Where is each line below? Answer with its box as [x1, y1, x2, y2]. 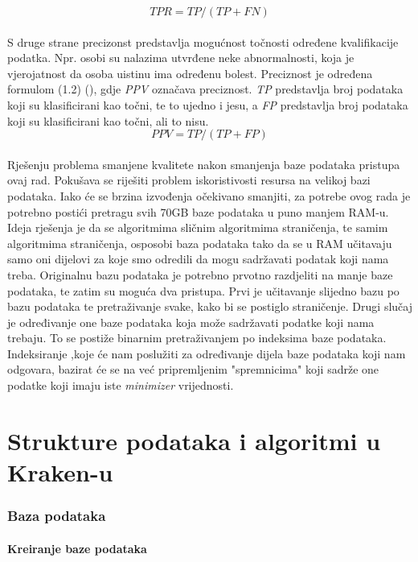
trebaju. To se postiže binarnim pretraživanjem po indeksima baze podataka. [7, 329, 387, 346]
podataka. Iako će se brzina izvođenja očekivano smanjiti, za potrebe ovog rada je [7, 187, 411, 204]
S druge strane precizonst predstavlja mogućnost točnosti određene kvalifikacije [7, 33, 399, 50]
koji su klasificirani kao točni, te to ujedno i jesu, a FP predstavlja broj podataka [7, 96, 408, 113]
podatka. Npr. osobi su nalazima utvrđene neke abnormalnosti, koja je [7, 49, 354, 66]
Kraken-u [7, 456, 113, 489]
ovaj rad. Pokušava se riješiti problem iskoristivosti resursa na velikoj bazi [7, 171, 371, 188]
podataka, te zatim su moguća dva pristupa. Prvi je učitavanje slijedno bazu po [7, 282, 400, 299]
